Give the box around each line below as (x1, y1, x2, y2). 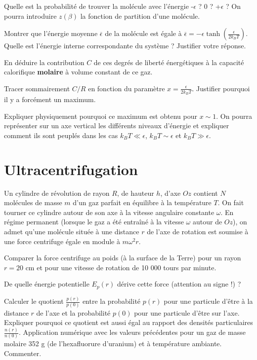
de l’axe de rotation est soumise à (147, 226, 249, 237)
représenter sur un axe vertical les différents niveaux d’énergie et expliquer (4, 120, 229, 131)
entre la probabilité (82, 296, 141, 306)
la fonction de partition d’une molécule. (80, 10, 200, 21)
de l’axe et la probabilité (36, 307, 111, 318)
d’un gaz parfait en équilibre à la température (73, 197, 212, 208)
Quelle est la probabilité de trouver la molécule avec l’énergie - (4, 1, 194, 11)
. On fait (217, 197, 244, 208)
